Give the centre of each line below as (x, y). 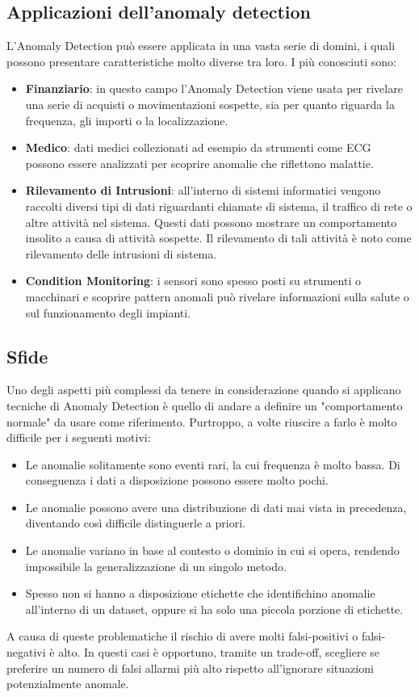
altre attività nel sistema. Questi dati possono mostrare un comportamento (211, 222)
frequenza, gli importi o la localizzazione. (127, 120)
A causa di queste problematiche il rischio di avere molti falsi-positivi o (182, 636)
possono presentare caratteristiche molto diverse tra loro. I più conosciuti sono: (202, 61)
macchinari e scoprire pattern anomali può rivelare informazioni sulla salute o (217, 296)
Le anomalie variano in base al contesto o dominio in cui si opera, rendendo (212, 550)
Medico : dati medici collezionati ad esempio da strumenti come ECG (198, 147)
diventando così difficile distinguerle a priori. (135, 523)
